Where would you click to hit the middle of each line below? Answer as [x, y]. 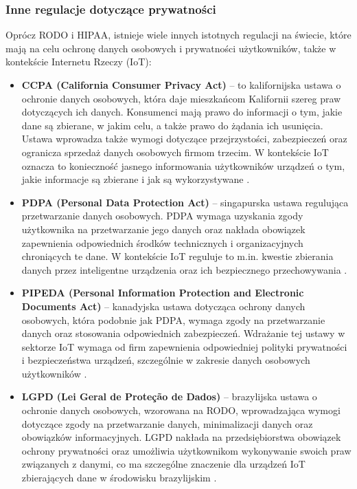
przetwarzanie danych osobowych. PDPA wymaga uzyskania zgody [162, 216]
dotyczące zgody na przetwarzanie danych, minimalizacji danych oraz [167, 423]
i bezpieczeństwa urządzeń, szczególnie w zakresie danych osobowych [166, 360]
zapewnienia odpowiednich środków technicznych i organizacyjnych [162, 242]
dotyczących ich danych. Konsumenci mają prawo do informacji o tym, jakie [182, 112]
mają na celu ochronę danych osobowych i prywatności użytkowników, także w [171, 48]
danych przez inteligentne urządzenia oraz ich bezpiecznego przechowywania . [184, 269]
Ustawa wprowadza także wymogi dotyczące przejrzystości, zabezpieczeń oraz [184, 139]
